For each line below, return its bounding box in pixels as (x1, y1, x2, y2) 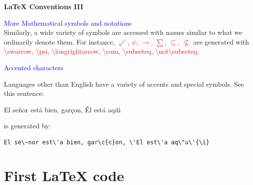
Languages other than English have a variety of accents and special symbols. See (4, 78, 244, 89)
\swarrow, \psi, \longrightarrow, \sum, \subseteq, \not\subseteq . (4, 46, 199, 56)
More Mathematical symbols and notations (4, 17, 132, 28)
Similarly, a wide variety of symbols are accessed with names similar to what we (4, 27, 242, 37)
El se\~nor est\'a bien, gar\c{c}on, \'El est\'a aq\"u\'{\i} (4, 139, 210, 146)
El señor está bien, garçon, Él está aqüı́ (4, 104, 121, 114)
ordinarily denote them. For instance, (4, 36, 115, 46)
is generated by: (4, 121, 51, 131)
